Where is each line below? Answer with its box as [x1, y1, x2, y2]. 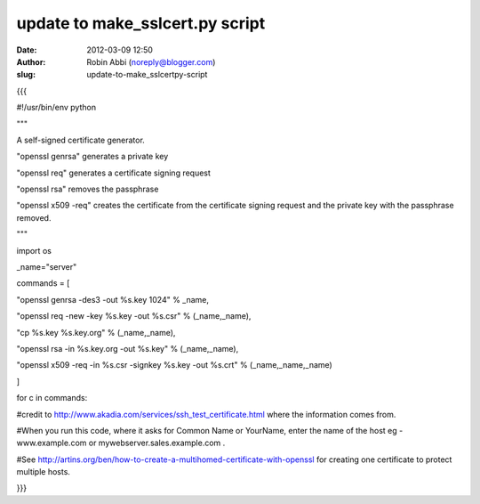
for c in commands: [16, 393, 88, 403]
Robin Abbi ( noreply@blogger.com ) [86, 56, 216, 67]
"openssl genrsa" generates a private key [16, 151, 169, 162]
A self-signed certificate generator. [16, 134, 146, 145]
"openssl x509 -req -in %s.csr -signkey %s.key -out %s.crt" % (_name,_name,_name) [16, 360, 332, 370]
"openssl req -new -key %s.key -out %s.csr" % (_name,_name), [16, 311, 252, 321]
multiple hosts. [16, 467, 71, 477]
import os [16, 245, 52, 256]
